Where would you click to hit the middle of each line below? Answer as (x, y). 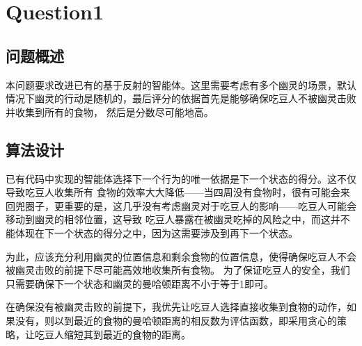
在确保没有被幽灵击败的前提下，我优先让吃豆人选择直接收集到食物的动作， (176, 307)
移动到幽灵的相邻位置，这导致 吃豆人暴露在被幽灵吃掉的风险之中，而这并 (173, 219)
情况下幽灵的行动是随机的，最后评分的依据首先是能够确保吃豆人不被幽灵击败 (181, 98)
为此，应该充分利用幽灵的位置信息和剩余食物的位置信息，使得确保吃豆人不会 (181, 256)
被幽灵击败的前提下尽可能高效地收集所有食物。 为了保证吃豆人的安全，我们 (178, 270)
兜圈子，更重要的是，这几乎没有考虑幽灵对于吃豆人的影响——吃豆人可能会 (186, 205)
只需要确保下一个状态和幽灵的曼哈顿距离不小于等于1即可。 (140, 283)
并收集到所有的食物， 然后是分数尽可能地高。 (110, 112)
